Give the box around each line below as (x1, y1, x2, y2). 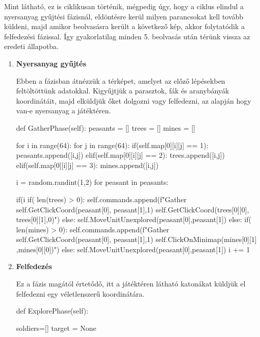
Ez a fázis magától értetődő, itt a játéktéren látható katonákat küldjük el (16, 278, 246, 289)
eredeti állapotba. (4, 41, 59, 52)
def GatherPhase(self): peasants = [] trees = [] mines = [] (16, 122, 195, 133)
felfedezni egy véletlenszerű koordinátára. (16, 288, 145, 299)
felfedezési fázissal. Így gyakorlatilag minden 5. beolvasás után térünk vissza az (4, 31, 250, 41)
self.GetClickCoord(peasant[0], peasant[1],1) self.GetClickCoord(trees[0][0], (16, 204, 249, 214)
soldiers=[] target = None (16, 322, 96, 333)
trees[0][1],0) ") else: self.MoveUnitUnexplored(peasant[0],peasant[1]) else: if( (16, 214, 251, 225)
